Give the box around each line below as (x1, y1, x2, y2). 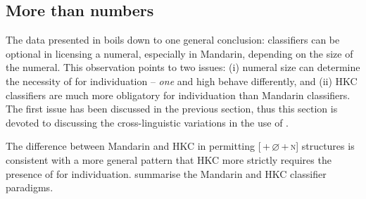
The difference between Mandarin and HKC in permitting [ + (6, 139, 270, 153)
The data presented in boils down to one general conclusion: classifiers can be (6, 32, 340, 47)
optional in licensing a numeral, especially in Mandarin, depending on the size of (6, 46, 353, 60)
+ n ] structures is (281, 139, 355, 153)
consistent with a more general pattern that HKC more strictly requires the (6, 152, 332, 167)
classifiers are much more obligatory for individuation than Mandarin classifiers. (6, 87, 351, 102)
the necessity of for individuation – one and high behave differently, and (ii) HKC (6, 73, 358, 88)
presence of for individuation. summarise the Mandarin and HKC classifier (6, 166, 327, 181)
